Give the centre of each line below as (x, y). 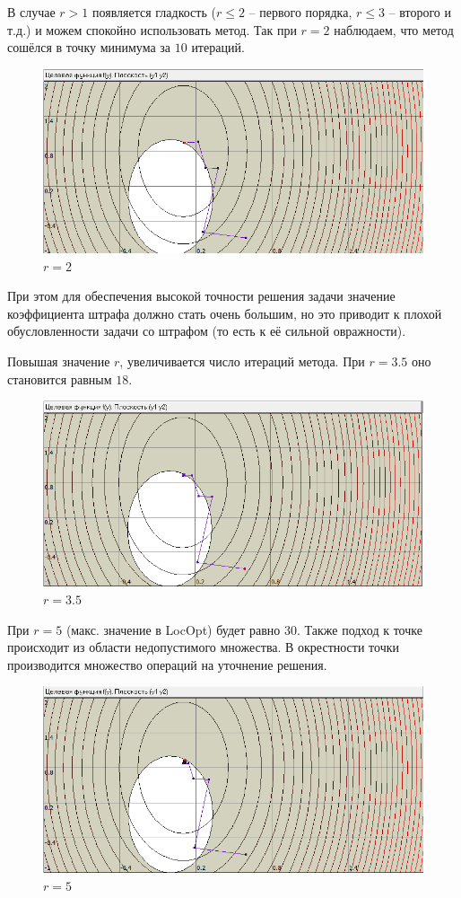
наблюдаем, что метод (394, 29)
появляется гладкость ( (154, 12)
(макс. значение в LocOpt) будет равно (173, 629)
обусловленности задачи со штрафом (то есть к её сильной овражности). (207, 331)
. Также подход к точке (360, 629)
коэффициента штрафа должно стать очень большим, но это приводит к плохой (225, 313)
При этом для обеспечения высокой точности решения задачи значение (201, 296)
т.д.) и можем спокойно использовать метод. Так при (152, 29)
